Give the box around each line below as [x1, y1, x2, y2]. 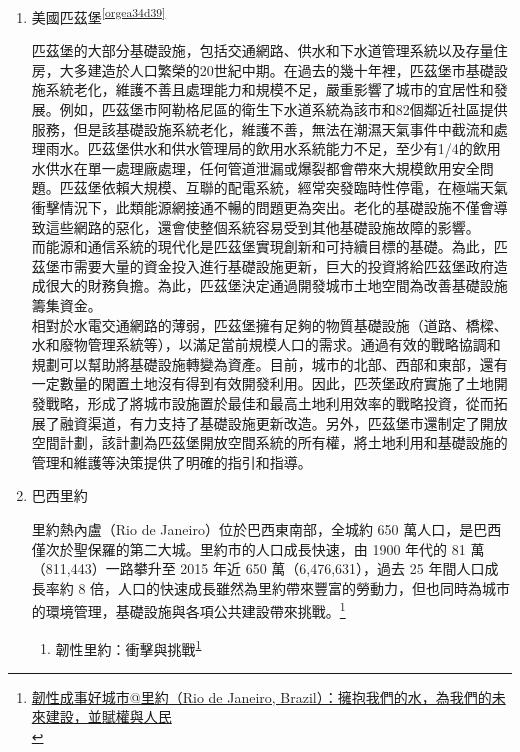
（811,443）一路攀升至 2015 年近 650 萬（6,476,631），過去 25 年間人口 [31, 558, 485, 579]
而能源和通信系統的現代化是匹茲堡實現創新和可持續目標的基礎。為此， [31, 236, 494, 257]
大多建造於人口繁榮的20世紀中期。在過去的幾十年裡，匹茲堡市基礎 [59, 59, 494, 80]
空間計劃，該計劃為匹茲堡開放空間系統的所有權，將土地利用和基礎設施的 [31, 432, 508, 453]
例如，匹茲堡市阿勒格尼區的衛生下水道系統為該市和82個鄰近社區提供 [59, 99, 508, 120]
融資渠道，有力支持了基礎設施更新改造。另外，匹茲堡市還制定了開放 [59, 412, 508, 433]
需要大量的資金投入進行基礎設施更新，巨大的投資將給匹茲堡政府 [73, 255, 494, 276]
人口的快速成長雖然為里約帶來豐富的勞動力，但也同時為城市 [118, 577, 511, 598]
